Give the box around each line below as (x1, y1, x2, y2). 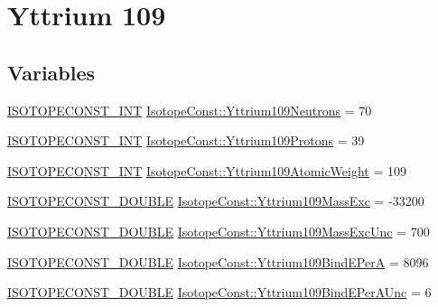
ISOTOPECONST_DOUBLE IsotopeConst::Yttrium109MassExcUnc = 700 (7, 221, 430, 240)
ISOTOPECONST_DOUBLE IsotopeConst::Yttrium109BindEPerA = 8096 (7, 252, 429, 271)
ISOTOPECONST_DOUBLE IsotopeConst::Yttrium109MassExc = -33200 (7, 191, 424, 210)
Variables (7, 58, 96, 86)
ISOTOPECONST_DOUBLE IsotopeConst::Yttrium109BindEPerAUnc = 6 (7, 283, 432, 302)
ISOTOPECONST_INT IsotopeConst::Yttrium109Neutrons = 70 (7, 100, 372, 119)
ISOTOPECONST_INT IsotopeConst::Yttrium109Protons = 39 (7, 131, 365, 150)
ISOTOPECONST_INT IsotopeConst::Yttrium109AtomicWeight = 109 (7, 161, 407, 180)
